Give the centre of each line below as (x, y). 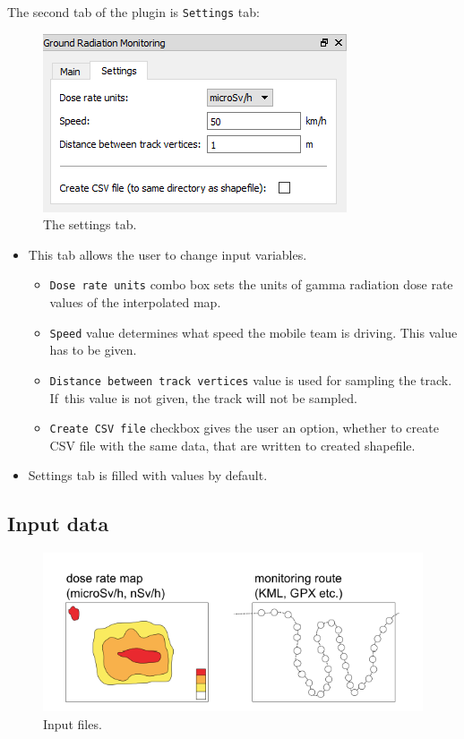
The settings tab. (90, 224)
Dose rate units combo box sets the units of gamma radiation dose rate (251, 284)
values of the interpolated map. (135, 302)
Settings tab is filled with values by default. (148, 475)
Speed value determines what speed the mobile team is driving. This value (253, 332)
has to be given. (93, 350)
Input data (58, 524)
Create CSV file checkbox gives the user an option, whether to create (244, 428)
